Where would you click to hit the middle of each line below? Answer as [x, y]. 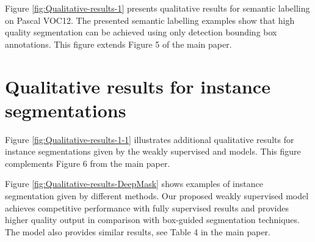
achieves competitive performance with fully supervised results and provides [147, 207]
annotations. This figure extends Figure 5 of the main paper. [118, 44]
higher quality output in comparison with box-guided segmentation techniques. [152, 220]
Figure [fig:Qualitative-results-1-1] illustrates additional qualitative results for [150, 139]
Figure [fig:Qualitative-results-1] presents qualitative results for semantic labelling [157, 8]
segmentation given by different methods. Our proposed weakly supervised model [157, 196]
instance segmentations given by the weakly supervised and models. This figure [153, 151]
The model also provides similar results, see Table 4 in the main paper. [138, 231]
